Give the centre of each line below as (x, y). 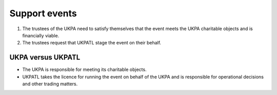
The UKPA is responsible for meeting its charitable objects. (84, 69)
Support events (43, 13)
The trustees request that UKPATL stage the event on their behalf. (92, 43)
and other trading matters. (50, 84)
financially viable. (41, 35)
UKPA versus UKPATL (45, 57)
